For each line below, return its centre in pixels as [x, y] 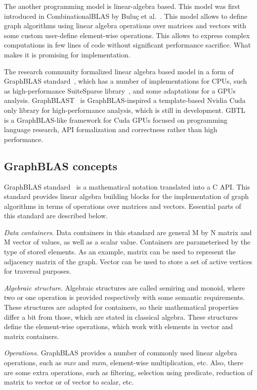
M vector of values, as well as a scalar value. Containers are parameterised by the [127, 242]
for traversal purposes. [38, 271]
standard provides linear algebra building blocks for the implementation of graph [127, 196]
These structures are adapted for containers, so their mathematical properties [121, 307]
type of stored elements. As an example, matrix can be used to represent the [120, 252]
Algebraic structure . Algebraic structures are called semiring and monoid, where [125, 287]
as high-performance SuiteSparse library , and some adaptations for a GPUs [120, 90]
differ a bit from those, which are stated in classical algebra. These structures [121, 317]
